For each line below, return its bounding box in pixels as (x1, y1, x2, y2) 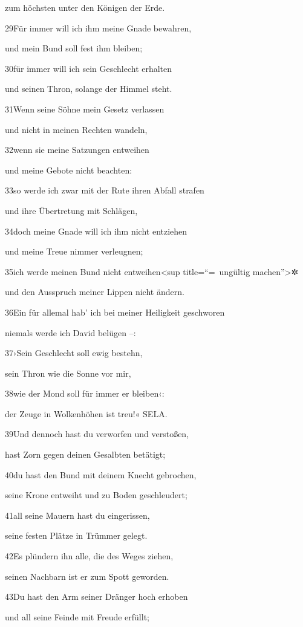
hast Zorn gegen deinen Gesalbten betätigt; (5, 448, 166, 461)
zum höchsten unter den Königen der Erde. (5, 1, 165, 13)
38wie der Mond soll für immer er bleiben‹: (5, 387, 165, 400)
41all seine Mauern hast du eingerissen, (5, 508, 150, 521)
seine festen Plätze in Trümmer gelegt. (5, 529, 148, 542)
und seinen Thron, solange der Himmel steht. (5, 82, 172, 95)
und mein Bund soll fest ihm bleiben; (5, 42, 143, 54)
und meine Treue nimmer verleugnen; (5, 245, 143, 258)
